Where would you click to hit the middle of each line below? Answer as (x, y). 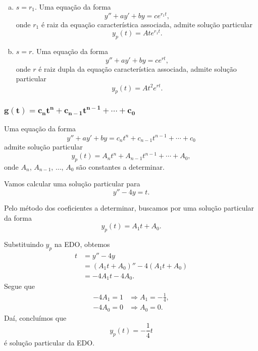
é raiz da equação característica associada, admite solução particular (147, 24)
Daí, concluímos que (35, 317)
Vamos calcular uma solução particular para (72, 184)
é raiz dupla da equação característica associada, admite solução (138, 68)
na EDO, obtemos (82, 244)
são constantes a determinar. (120, 166)
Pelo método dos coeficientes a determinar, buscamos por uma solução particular (129, 208)
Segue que (20, 286)
